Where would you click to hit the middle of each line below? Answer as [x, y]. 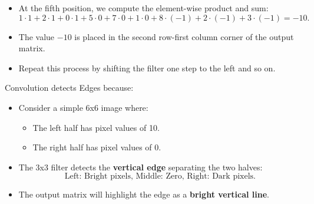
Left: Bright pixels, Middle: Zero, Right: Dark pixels [159, 177]
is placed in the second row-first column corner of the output [184, 36]
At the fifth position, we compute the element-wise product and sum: [143, 8]
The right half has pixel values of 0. [97, 147]
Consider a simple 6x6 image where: [83, 107]
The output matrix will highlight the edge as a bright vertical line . [144, 194]
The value [37, 36]
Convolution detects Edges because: [69, 88]
